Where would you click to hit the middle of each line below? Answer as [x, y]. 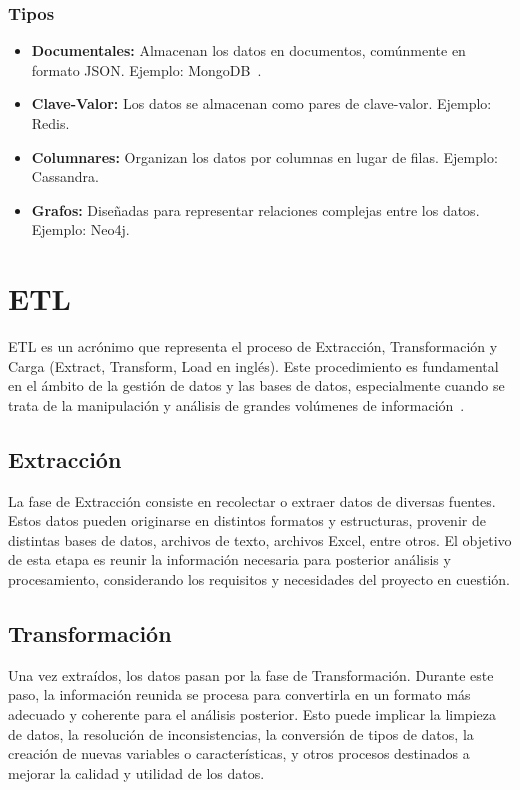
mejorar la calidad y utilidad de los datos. [136, 772]
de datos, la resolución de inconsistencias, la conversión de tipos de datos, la [241, 733]
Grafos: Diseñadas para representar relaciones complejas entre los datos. [255, 209]
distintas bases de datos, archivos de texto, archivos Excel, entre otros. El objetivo [260, 539]
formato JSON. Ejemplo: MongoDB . [146, 69]
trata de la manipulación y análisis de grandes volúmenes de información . [236, 404]
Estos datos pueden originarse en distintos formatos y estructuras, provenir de [247, 520]
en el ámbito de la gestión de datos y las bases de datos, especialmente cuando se [256, 385]
